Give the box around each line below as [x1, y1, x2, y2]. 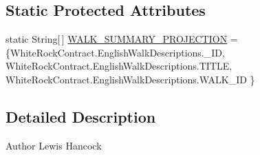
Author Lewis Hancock [6, 138, 102, 152]
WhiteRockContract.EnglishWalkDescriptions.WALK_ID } [6, 72, 255, 86]
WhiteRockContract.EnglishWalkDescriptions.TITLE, [6, 59, 232, 73]
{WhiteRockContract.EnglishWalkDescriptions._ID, [6, 45, 225, 59]
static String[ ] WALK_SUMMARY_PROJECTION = [6, 32, 238, 46]
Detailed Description [6, 105, 156, 127]
